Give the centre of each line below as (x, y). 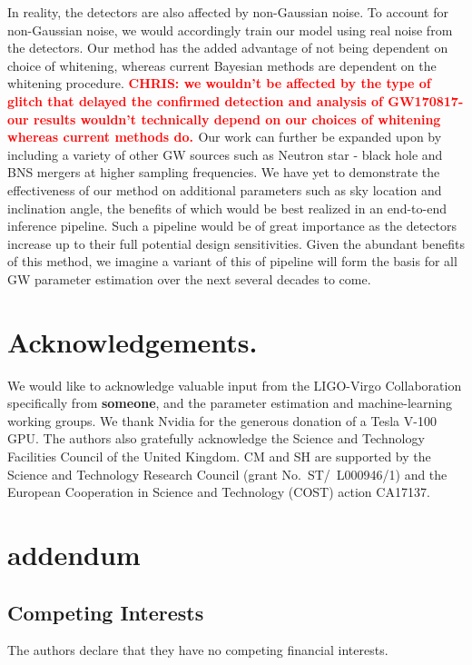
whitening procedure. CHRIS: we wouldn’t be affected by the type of (219, 83)
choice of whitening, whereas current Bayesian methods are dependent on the (222, 65)
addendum (74, 554)
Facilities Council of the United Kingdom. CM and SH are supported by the (219, 456)
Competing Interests (106, 612)
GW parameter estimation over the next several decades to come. (189, 278)
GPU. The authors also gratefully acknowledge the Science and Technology (216, 438)
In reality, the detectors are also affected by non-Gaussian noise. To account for (228, 12)
